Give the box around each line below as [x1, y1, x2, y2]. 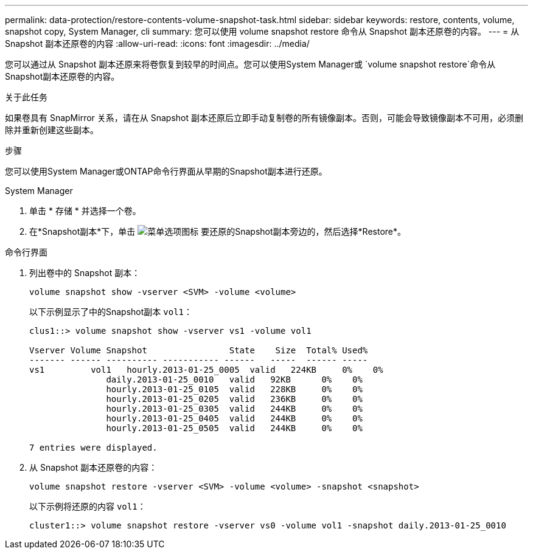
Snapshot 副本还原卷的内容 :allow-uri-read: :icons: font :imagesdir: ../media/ [5, 38, 310, 49]
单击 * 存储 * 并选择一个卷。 [29, 206, 141, 216]
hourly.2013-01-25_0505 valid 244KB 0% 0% [106, 423, 363, 433]
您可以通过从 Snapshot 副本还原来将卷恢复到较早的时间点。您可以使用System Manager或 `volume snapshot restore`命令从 [5, 59, 496, 69]
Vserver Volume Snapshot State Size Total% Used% [29, 345, 368, 355]
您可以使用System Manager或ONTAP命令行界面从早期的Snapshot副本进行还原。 [5, 166, 327, 176]
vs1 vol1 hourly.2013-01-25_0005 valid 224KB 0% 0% [29, 365, 383, 375]
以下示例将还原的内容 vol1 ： [29, 501, 146, 511]
